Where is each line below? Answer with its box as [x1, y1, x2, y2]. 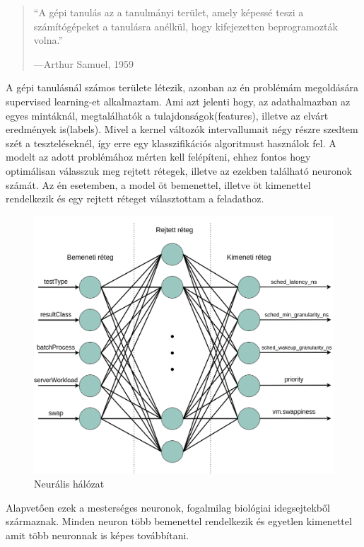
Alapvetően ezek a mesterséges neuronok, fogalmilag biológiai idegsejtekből [6, 500, 330, 514]
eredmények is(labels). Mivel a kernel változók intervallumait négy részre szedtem [6, 122, 358, 137]
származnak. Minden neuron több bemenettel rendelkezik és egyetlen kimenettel [6, 514, 352, 529]
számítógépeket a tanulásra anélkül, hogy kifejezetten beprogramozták [33, 18, 338, 33]
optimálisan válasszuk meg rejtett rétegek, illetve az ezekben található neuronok [6, 163, 352, 178]
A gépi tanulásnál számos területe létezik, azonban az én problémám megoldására [6, 80, 358, 95]
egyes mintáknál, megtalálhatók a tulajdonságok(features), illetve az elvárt [6, 108, 329, 122]
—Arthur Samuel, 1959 [33, 56, 134, 71]
